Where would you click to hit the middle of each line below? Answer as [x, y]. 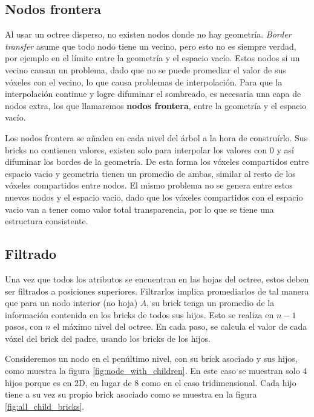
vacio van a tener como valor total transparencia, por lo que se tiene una [139, 209]
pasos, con [24, 326]
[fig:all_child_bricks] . [45, 406]
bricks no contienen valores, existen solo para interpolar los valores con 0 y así [149, 149]
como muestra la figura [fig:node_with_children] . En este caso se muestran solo [152, 371]
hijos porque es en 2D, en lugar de [68, 382]
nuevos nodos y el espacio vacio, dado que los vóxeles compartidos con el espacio [154, 197]
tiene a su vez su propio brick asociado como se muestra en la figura [131, 394]
